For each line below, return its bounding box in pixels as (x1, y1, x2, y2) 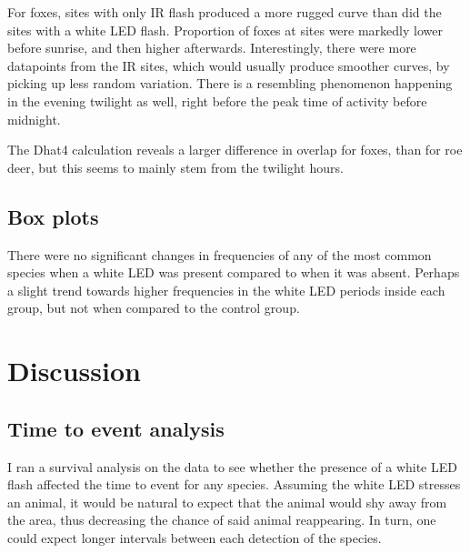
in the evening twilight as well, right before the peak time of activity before (7, 91, 427, 110)
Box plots (7, 202, 99, 230)
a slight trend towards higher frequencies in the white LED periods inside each (7, 280, 445, 299)
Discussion (7, 352, 141, 389)
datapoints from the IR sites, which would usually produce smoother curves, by (7, 55, 450, 75)
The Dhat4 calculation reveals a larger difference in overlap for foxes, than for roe (7, 140, 463, 159)
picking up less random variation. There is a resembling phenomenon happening (7, 74, 453, 93)
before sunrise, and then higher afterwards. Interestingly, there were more (7, 38, 416, 57)
